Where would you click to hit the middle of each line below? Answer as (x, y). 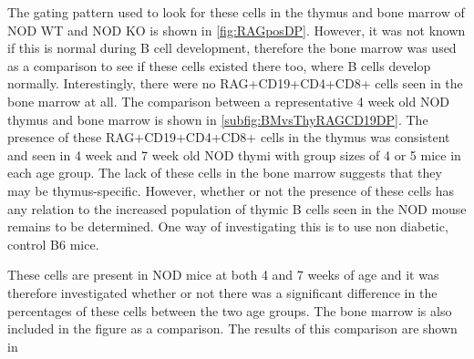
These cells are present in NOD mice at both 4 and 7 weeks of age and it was (223, 275)
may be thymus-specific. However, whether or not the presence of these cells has (231, 190)
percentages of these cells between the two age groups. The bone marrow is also (230, 310)
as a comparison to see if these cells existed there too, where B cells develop (219, 65)
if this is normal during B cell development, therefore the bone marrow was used (232, 48)
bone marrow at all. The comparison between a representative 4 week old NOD (229, 101)
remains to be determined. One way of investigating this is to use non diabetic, (228, 226)
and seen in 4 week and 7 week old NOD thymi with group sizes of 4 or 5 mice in (234, 154)
